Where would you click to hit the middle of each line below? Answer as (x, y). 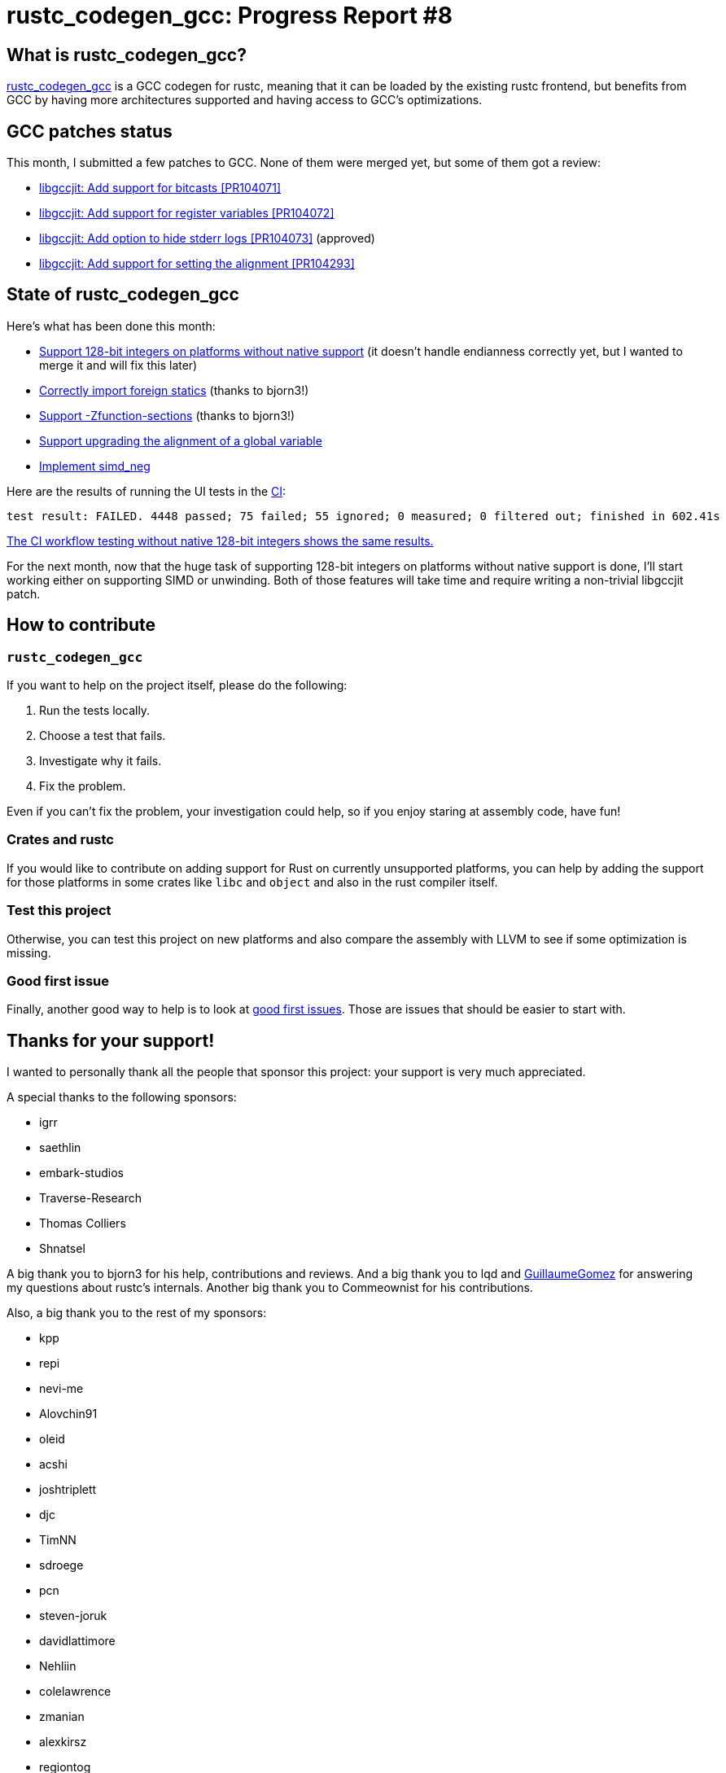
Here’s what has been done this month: (111, 326)
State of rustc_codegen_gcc (123, 295)
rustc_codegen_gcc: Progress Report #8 (230, 15)
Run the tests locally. (95, 711)
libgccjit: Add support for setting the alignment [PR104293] (197, 264)
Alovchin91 (68, 1414)
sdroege (61, 1565)
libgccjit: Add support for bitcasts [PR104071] (160, 188)
